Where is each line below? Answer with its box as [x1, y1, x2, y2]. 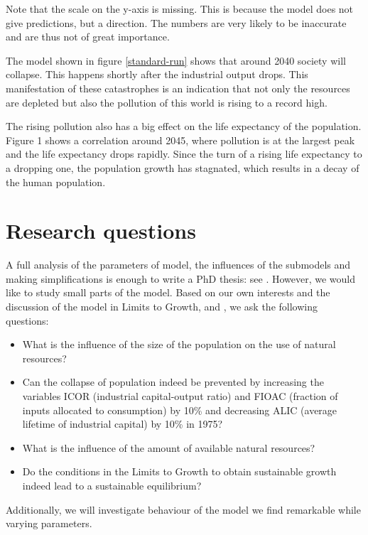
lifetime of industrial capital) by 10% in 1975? [22, 416, 223, 431]
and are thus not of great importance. [6, 29, 170, 44]
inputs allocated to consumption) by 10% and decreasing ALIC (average [22, 402, 337, 417]
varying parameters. [6, 516, 92, 531]
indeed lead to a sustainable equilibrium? [22, 477, 202, 492]
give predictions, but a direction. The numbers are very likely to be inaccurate [6, 15, 347, 30]
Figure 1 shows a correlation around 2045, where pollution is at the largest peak [6, 132, 355, 147]
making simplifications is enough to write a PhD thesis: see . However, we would [6, 271, 356, 286]
